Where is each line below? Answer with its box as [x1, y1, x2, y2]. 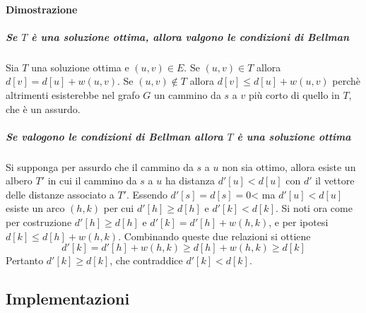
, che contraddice [110, 253, 183, 268]
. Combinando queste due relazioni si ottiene [118, 228, 311, 243]
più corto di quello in [248, 87, 340, 102]
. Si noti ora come [275, 201, 353, 215]
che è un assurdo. [6, 101, 81, 116]
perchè [332, 73, 361, 88]
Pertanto [6, 253, 44, 268]
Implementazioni [6, 288, 130, 309]
